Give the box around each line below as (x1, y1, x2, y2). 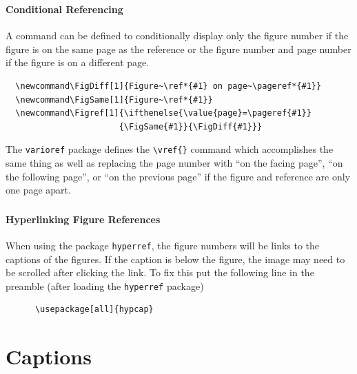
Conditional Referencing (6, 1, 123, 16)
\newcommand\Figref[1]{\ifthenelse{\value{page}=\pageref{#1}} (15, 108, 312, 118)
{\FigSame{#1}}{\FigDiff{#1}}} (119, 121, 263, 132)
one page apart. (6, 183, 71, 197)
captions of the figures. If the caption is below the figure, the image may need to (6, 251, 345, 266)
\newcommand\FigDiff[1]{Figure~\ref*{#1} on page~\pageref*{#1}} (15, 81, 322, 91)
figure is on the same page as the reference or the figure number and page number (6, 41, 351, 56)
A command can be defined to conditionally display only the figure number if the (6, 28, 349, 43)
